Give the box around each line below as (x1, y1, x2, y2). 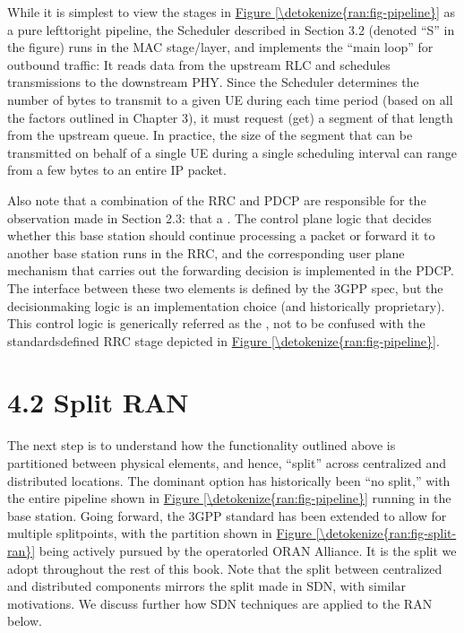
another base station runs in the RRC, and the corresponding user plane (7, 243, 405, 262)
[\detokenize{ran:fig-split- (315, 524, 457, 542)
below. (7, 611, 42, 630)
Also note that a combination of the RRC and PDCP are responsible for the (7, 190, 426, 209)
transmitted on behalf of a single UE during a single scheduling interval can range (7, 143, 457, 161)
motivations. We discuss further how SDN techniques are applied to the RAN (7, 594, 433, 612)
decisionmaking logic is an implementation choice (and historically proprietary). (7, 296, 445, 315)
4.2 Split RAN (7, 384, 189, 421)
